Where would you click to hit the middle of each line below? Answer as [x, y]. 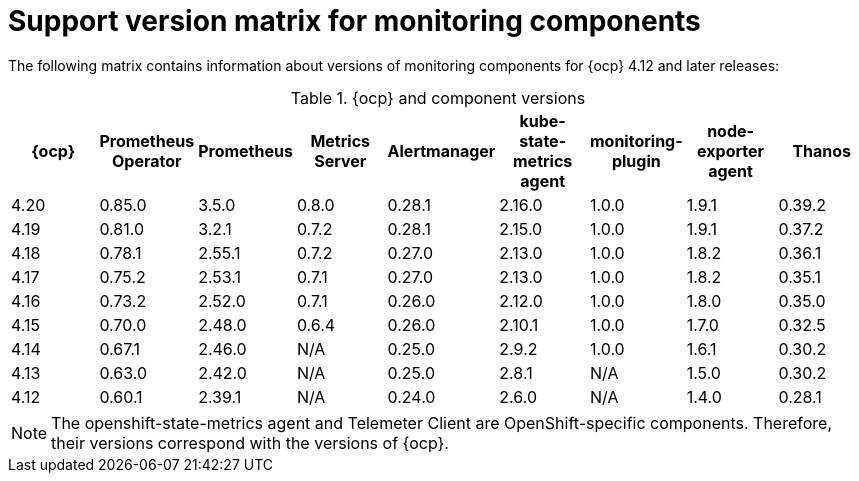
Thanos [822, 150]
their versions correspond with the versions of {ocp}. [250, 442]
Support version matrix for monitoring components [354, 21]
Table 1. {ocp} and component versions [438, 97]
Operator [146, 160]
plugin [636, 160]
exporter [731, 150]
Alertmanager [441, 150]
